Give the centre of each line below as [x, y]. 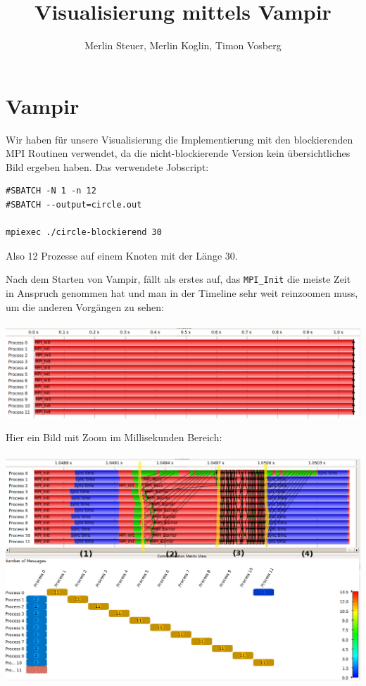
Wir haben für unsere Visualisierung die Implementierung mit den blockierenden [179, 139]
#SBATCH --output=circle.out [74, 205]
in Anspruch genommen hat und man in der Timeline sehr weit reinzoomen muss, [182, 293]
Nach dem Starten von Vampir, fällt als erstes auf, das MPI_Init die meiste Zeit [178, 279]
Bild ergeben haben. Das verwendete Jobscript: [107, 166]
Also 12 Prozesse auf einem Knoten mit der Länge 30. [122, 255]
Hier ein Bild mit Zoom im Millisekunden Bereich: [114, 437]
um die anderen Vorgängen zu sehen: [85, 306]
